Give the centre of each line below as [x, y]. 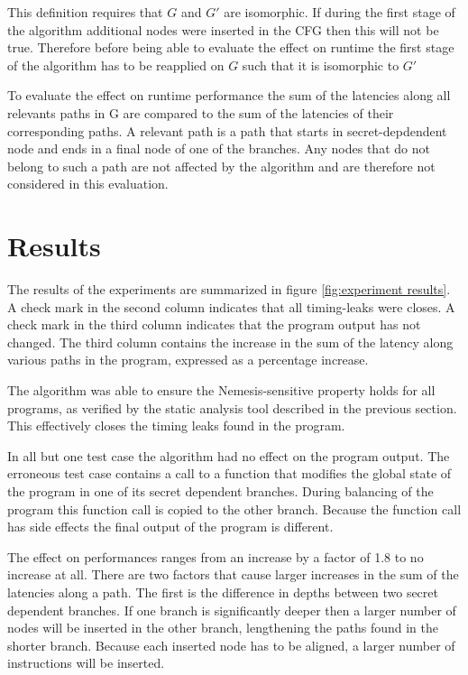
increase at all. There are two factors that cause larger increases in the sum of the [233, 574]
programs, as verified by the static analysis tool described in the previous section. [232, 407]
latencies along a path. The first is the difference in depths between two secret [223, 592]
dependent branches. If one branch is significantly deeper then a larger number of [232, 610]
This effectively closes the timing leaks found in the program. [176, 425]
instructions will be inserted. [86, 663]
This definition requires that [85, 12]
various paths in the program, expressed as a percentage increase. [188, 360]
